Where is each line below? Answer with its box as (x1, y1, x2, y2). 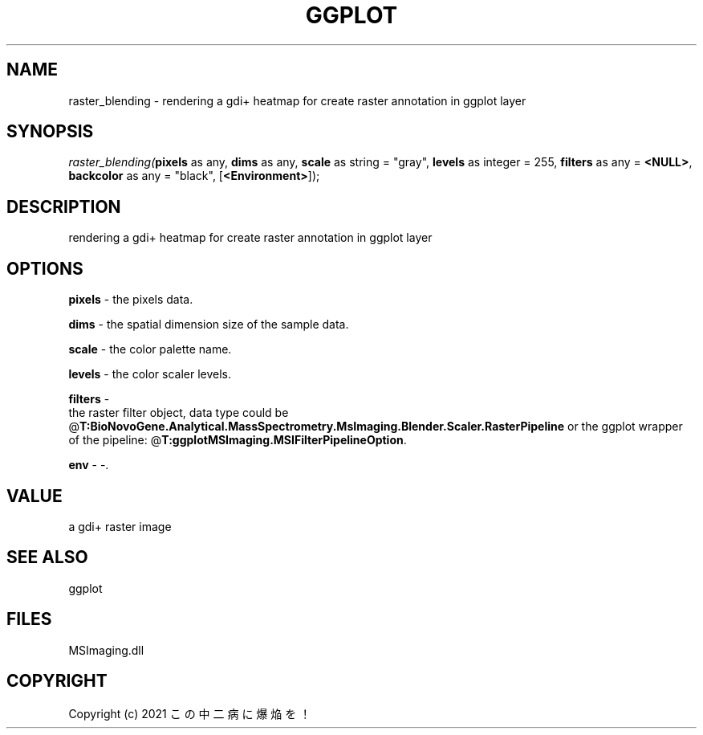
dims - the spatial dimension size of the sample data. (68, 317, 349, 332)
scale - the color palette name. (68, 342, 232, 357)
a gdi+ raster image (68, 519, 172, 533)
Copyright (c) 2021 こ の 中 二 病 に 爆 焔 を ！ (68, 706, 311, 721)
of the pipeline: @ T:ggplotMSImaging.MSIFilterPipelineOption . (68, 433, 407, 447)
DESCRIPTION (6, 196, 121, 217)
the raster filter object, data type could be (68, 406, 289, 420)
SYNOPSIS (6, 121, 94, 142)
